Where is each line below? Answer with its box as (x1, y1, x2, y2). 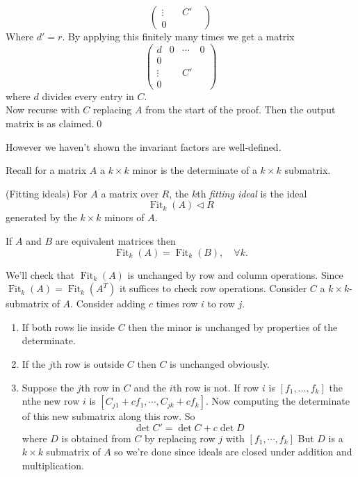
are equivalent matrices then (55, 233, 176, 248)
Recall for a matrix (6, 163, 87, 177)
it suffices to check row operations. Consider (120, 281, 307, 296)
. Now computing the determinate (205, 394, 350, 408)
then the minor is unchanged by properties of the (128, 319, 338, 334)
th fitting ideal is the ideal (197, 186, 307, 200)
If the (22, 356, 46, 371)
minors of (104, 210, 145, 225)
